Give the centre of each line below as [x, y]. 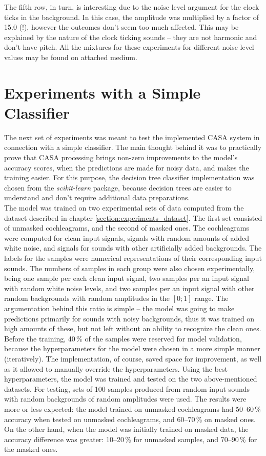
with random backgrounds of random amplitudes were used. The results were [125, 399]
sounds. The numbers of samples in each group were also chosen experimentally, [130, 268]
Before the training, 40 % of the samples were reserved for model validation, [123, 338]
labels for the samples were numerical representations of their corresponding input [133, 258]
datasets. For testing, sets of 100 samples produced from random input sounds [127, 388]
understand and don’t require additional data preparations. [97, 197]
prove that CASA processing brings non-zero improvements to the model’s [121, 157]
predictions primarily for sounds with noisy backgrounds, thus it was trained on [129, 318]
